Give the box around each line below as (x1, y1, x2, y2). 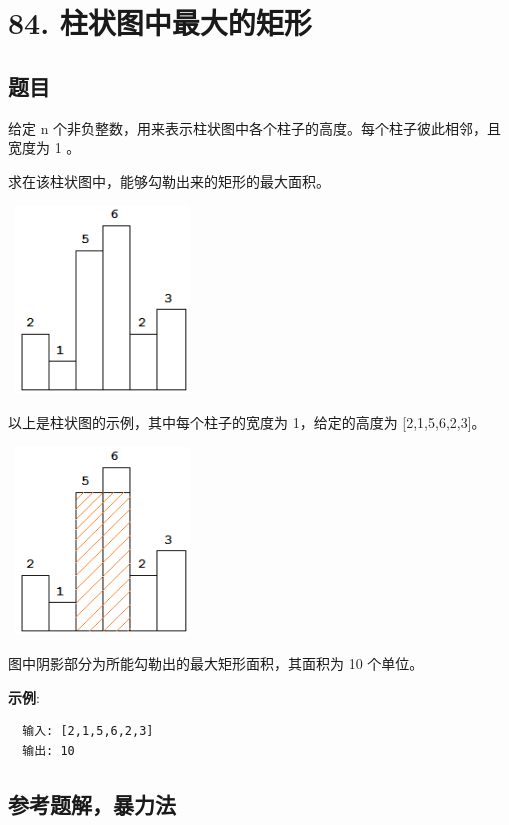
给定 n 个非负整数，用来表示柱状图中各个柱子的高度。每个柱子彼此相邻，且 (8, 117, 502, 138)
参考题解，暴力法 (8, 788, 176, 819)
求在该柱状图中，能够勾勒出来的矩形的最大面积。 (8, 170, 330, 191)
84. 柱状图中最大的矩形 (8, 2, 312, 43)
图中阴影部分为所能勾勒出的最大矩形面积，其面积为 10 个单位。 (8, 653, 424, 674)
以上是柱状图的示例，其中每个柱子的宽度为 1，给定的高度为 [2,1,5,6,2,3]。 (8, 411, 486, 432)
